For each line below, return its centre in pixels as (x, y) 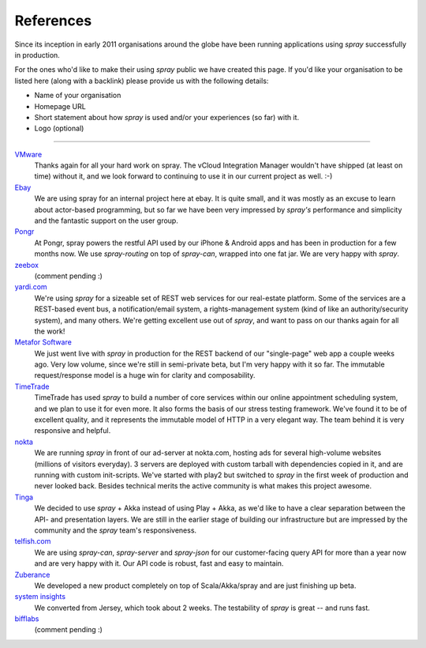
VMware (28, 154)
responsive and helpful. (73, 431)
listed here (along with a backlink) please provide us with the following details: (142, 81)
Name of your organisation (78, 96)
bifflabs (27, 619)
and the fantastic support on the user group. (106, 220)
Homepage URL (60, 106)
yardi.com (31, 287)
